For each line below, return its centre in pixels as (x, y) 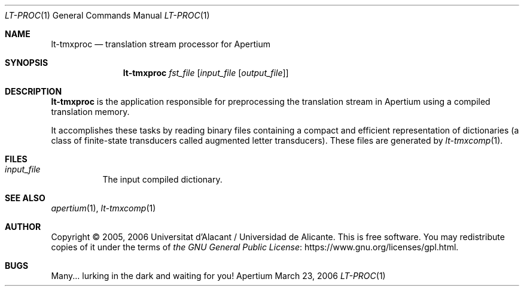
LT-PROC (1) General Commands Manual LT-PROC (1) (107, 15)
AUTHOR (23, 227)
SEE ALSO (25, 198)
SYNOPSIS (27, 63)
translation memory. (90, 112)
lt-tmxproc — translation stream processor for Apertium (161, 44)
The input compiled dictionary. (162, 179)
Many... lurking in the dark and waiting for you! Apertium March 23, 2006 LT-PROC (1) (218, 276)
